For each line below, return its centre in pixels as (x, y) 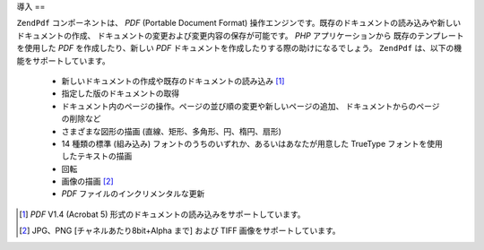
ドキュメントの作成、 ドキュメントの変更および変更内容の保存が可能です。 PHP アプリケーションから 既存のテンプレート (240, 35)
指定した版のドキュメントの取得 (120, 93)
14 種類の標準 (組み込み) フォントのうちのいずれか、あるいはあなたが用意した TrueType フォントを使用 (252, 143)
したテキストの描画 (97, 156)
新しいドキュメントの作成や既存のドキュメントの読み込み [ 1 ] (173, 81)
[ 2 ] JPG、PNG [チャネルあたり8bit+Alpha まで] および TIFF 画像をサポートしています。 (180, 231)
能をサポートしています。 (64, 60)
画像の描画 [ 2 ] (87, 181)
